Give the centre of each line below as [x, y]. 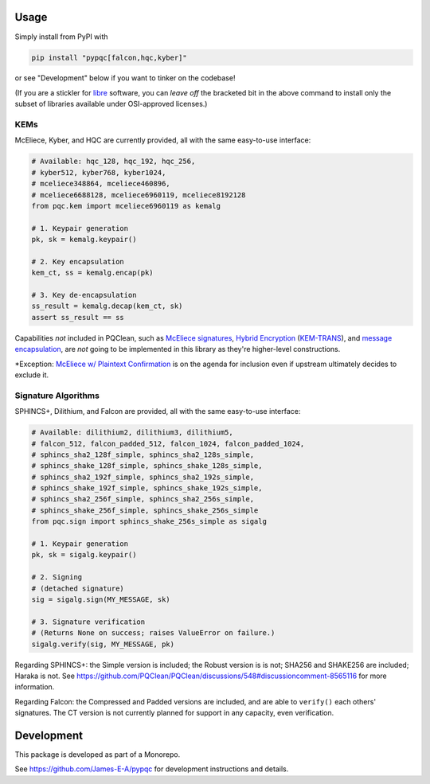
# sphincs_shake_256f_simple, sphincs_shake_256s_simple [145, 510]
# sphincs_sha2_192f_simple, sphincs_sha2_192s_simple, [143, 477]
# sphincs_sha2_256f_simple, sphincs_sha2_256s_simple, [143, 499]
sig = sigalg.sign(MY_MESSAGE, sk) [101, 600]
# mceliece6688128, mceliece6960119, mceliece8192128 [139, 195]
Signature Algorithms [57, 396]
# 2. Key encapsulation [78, 261]
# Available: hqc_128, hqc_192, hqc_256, [113, 162]
